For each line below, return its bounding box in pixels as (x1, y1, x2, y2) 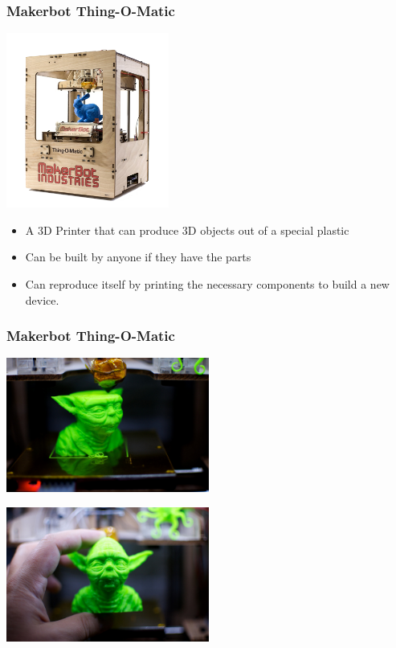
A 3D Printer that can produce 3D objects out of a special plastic (25, 221, 349, 238)
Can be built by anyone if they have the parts (25, 248, 251, 265)
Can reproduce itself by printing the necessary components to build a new (25, 275, 390, 292)
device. (25, 291, 59, 308)
